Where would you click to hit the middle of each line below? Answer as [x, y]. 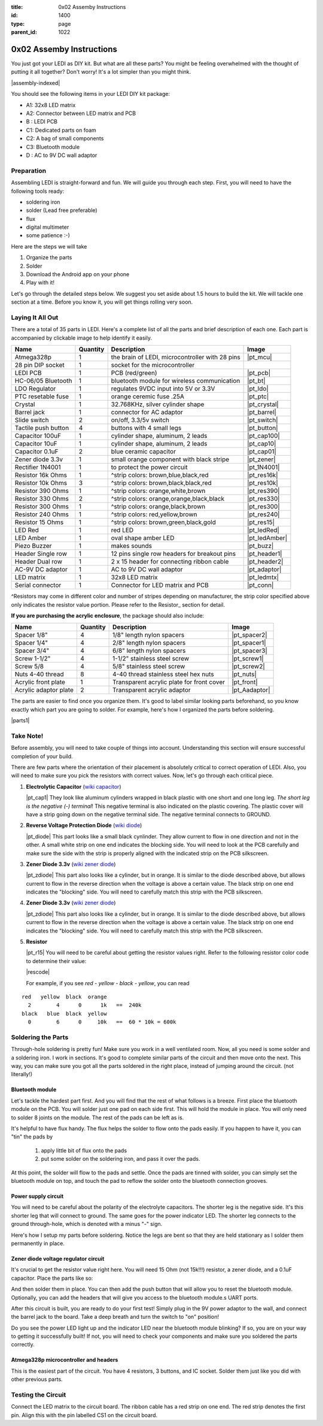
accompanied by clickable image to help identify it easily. [82, 338]
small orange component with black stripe [170, 459]
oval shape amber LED [143, 538]
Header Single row [41, 554]
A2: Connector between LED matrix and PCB [81, 113]
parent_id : [24, 32]
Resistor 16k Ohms [41, 475]
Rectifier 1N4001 [38, 467]
